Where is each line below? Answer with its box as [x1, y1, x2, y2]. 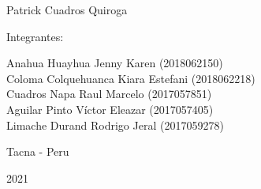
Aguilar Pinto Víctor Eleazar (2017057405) [6, 100, 214, 117]
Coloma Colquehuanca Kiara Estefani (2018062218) [6, 70, 255, 86]
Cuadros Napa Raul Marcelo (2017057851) [6, 85, 212, 102]
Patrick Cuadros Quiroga [6, 2, 128, 17]
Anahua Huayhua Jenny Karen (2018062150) [6, 55, 223, 71]
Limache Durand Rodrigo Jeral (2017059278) [6, 116, 224, 133]
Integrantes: [6, 28, 64, 44]
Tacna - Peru [6, 143, 69, 160]
